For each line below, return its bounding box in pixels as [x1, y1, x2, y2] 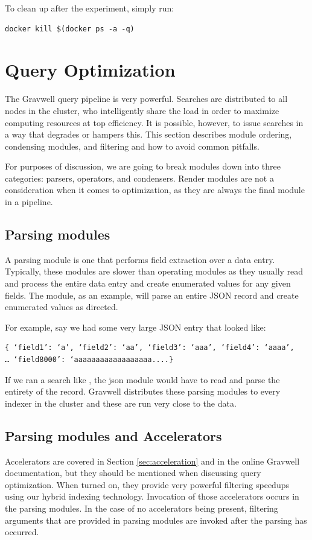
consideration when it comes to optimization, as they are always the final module [5, 183, 305, 196]
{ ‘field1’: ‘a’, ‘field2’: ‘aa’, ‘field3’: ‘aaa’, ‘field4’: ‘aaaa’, [5, 343, 294, 352]
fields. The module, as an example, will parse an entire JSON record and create [5, 288, 299, 301]
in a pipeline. [5, 195, 53, 208]
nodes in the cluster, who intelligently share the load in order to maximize [5, 104, 279, 116]
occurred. [5, 526, 39, 538]
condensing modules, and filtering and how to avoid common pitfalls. [5, 139, 259, 152]
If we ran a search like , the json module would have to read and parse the [5, 373, 280, 386]
